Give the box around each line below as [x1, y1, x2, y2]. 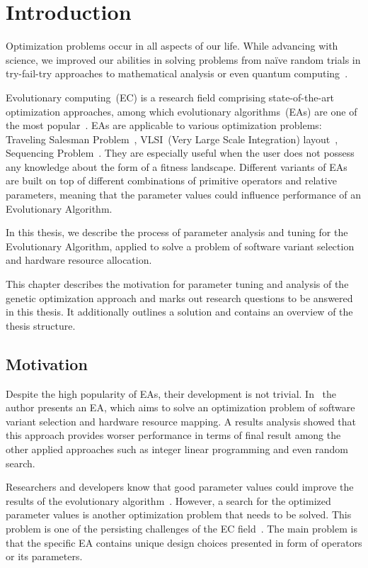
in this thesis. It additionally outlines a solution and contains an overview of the [6, 304, 353, 319]
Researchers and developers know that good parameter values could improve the [6, 479, 354, 494]
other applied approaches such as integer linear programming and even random [6, 441, 348, 456]
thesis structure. [6, 318, 76, 333]
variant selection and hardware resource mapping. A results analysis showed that [6, 413, 357, 428]
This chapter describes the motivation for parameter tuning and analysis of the [6, 277, 349, 291]
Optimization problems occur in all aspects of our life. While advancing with [6, 38, 338, 53]
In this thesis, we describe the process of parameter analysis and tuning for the [6, 225, 348, 240]
